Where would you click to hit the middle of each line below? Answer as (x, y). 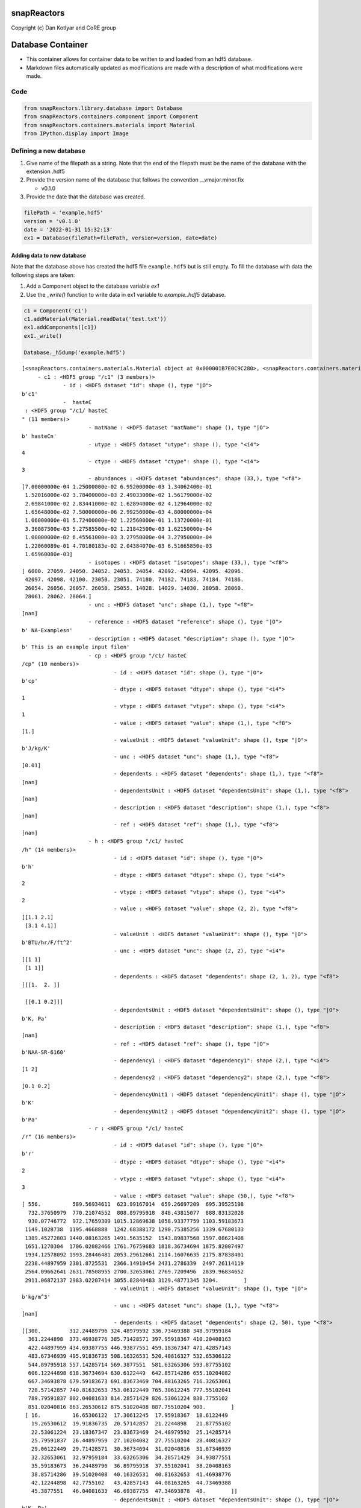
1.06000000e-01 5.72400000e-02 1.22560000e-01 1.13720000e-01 (119, 521)
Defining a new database (48, 151)
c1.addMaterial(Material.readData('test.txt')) (95, 319)
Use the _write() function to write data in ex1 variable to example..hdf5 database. (126, 294)
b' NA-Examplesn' (47, 630)
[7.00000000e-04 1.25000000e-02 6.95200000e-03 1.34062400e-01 (117, 486)
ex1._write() (43, 336)
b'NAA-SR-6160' (44, 1052)
